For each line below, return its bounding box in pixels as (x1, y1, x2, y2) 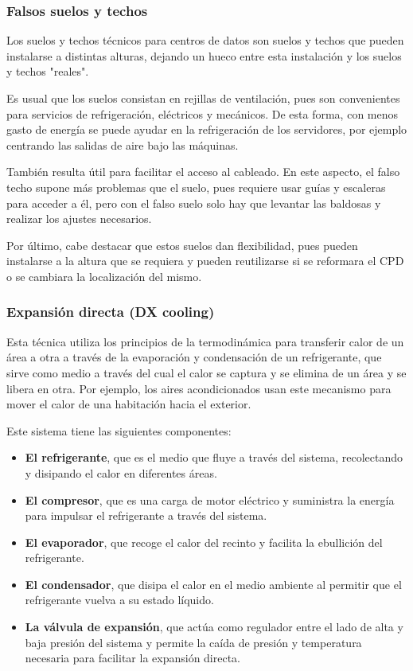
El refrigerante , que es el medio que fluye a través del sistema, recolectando (25, 449, 403, 466)
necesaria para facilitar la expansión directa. (25, 650, 241, 666)
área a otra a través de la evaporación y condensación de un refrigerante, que (6, 349, 382, 365)
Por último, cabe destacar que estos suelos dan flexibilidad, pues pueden (6, 236, 358, 253)
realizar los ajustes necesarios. (6, 210, 152, 227)
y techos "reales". (6, 63, 89, 80)
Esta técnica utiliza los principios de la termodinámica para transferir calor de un (6, 333, 404, 349)
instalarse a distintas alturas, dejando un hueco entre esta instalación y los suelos (6, 47, 402, 64)
